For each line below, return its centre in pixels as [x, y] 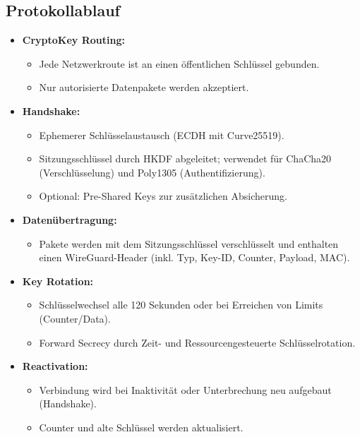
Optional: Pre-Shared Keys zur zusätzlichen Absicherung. [163, 196]
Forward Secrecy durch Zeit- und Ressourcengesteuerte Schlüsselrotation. [197, 342]
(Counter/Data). [75, 318]
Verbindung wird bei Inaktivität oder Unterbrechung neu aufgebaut [185, 389]
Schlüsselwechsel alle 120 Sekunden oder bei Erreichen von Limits [181, 305]
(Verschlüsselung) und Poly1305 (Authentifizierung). [152, 172]
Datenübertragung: [70, 219]
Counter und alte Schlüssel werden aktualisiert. [141, 427]
